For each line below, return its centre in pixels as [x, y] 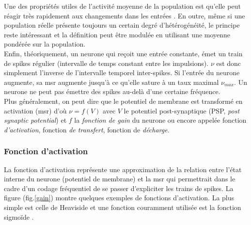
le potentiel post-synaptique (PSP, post [182, 110]
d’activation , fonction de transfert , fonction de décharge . [87, 129]
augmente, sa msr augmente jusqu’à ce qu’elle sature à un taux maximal [111, 82]
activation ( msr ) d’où [35, 110]
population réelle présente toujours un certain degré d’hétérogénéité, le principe [122, 25]
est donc [229, 63]
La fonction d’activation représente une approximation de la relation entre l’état [123, 169]
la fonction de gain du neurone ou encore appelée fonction [160, 120]
